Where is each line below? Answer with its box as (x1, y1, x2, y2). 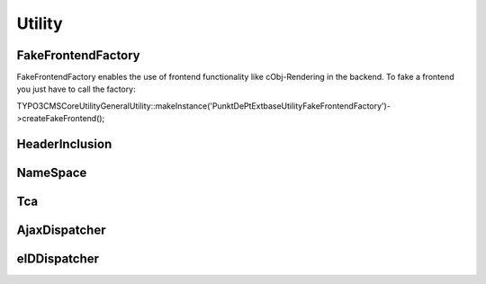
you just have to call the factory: (16, 84, 136, 94)
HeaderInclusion (16, 137, 112, 152)
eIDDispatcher (16, 252, 99, 267)
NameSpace (16, 165, 87, 181)
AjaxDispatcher (16, 223, 106, 238)
